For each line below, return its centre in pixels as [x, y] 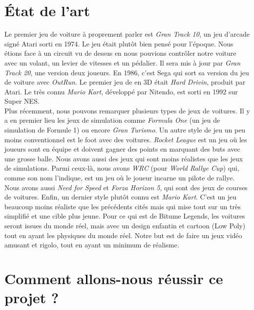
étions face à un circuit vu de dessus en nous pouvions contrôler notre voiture [120, 53]
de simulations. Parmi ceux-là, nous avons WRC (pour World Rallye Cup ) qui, [122, 168]
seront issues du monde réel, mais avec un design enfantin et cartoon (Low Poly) [125, 225]
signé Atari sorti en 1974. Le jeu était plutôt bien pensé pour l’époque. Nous [119, 43]
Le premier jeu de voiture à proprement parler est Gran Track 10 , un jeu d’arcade [127, 34]
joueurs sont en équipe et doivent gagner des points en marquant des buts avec [122, 149]
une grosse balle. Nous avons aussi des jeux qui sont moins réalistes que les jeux [124, 158]
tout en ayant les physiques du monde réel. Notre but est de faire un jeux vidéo [123, 235]
